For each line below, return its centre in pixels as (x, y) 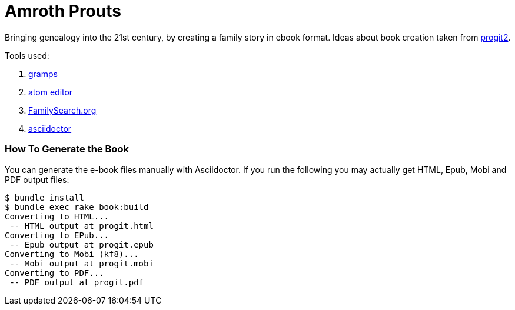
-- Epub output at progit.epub (82, 244)
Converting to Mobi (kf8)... (72, 254)
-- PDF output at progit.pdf (77, 282)
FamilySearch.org (62, 110)
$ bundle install (44, 197)
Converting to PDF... (54, 273)
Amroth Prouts (63, 11)
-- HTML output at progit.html (82, 226)
